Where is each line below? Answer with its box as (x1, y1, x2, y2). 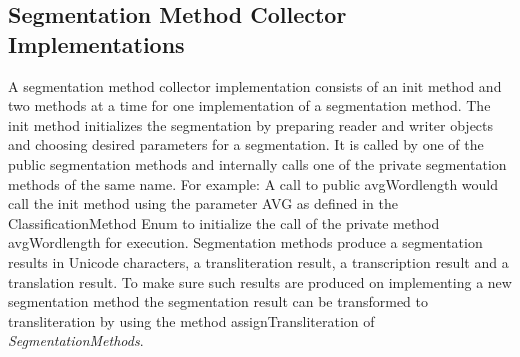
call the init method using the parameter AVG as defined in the (8, 193, 398, 214)
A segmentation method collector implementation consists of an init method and (8, 75, 502, 96)
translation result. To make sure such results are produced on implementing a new (8, 271, 512, 292)
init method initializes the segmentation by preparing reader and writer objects (8, 114, 494, 135)
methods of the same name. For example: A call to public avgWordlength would (8, 173, 499, 194)
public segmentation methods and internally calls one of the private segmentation (8, 153, 507, 174)
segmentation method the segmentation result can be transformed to (8, 291, 429, 312)
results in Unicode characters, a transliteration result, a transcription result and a (8, 251, 509, 272)
